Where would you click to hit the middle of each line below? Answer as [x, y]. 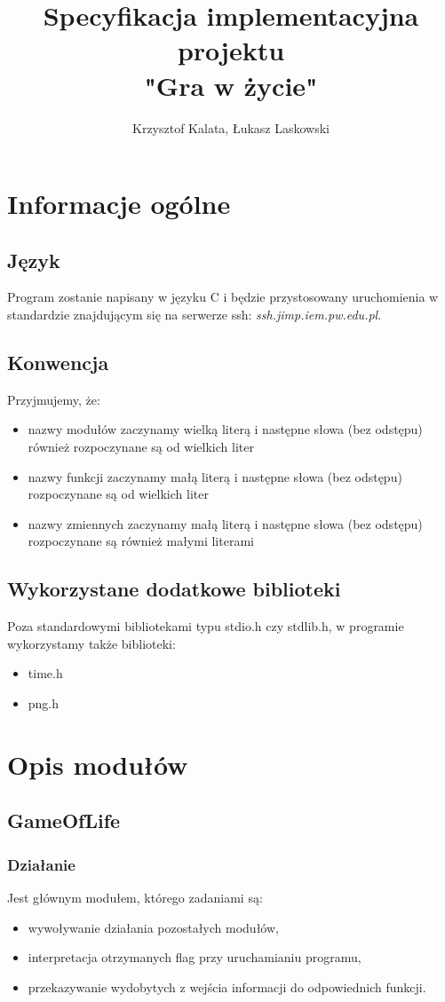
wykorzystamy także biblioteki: [91, 643]
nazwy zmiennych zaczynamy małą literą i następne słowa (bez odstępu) [225, 523]
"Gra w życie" [231, 85]
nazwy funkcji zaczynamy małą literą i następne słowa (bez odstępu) [215, 476]
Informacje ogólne [119, 204]
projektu [231, 50]
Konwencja [58, 363]
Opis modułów [98, 764]
